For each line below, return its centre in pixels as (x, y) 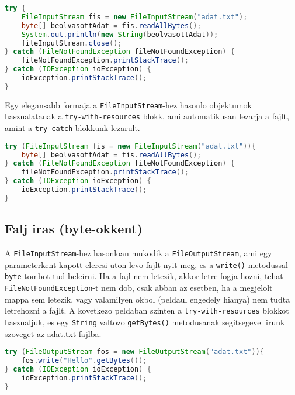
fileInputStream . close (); (72, 43)
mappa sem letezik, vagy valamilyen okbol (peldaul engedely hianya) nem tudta (147, 299)
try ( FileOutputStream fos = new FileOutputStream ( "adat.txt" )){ (134, 352)
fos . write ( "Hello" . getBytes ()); (84, 361)
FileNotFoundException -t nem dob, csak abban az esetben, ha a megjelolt (139, 288)
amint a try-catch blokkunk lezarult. (72, 128)
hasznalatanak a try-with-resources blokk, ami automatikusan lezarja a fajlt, (147, 116)
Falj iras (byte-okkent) (74, 229)
